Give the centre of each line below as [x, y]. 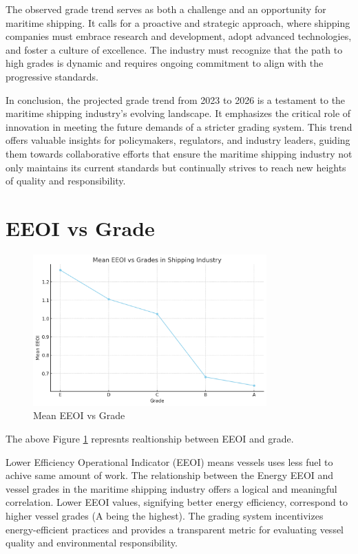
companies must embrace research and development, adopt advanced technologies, [179, 36]
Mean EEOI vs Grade [79, 415]
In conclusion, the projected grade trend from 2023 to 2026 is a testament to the [176, 99]
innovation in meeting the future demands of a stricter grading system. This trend [179, 126]
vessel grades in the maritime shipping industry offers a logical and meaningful [171, 488]
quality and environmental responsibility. [92, 543]
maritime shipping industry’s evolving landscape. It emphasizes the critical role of [178, 113]
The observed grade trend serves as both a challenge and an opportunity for [166, 9]
